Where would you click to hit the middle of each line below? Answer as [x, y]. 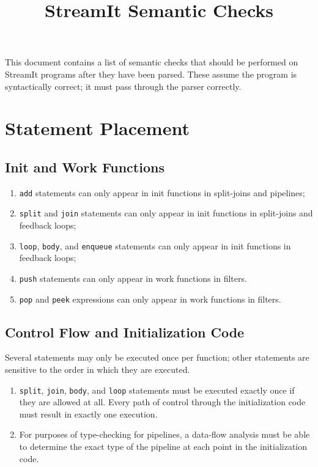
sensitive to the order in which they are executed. [98, 369]
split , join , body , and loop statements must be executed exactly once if [157, 390]
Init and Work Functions [85, 167]
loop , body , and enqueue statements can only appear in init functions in [155, 245]
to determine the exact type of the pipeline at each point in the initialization [163, 447]
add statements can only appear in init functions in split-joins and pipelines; [162, 192]
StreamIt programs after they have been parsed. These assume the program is [151, 74]
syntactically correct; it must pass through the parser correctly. [123, 86]
